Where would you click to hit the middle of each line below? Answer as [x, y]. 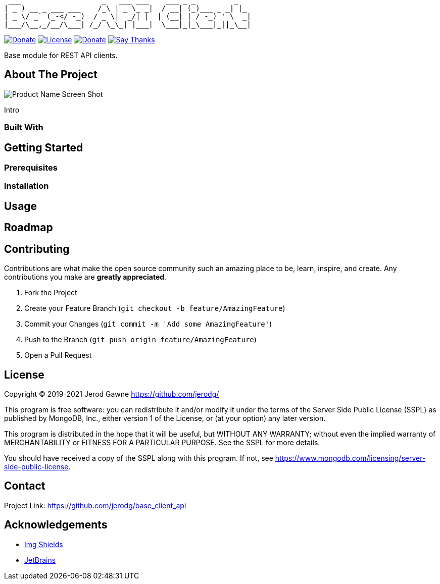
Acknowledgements [56, 525]
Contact [25, 486]
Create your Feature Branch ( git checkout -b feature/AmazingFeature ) [155, 308]
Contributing [37, 249]
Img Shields [44, 544]
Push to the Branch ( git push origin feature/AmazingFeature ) [140, 340]
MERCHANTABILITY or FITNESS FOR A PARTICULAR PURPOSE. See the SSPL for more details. [162, 442]
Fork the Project [51, 293]
